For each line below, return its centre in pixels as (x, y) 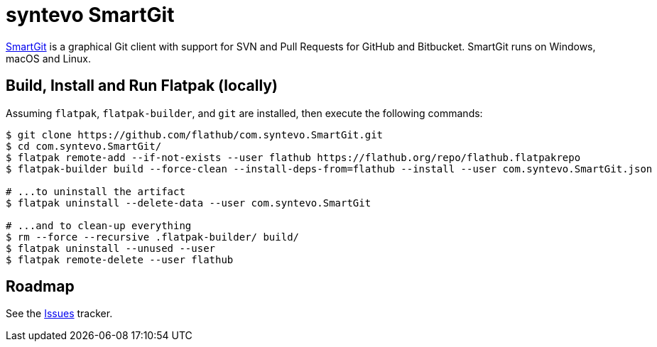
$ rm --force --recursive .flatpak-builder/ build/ (153, 237)
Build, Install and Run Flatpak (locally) (142, 86)
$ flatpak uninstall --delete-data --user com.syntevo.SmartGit (189, 203)
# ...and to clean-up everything (99, 225)
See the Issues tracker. (59, 314)
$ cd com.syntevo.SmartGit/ (84, 146)
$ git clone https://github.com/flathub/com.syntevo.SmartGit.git (195, 134)
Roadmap (40, 287)
